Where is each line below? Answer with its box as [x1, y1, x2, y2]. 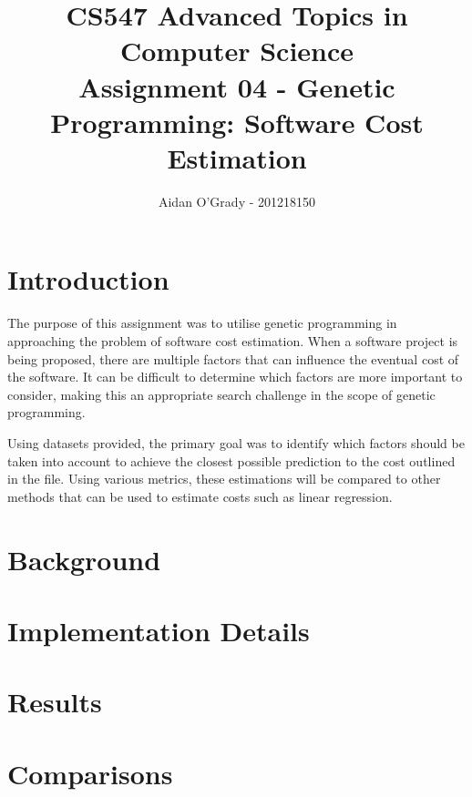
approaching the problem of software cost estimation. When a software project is [7, 332, 458, 350]
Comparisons [7, 754, 173, 792]
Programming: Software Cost [50, 103, 424, 140]
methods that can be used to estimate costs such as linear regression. [7, 486, 393, 506]
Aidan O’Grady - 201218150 [158, 191, 316, 210]
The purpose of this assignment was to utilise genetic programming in [7, 313, 397, 332]
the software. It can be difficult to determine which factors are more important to [7, 367, 463, 386]
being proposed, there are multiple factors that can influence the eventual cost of [7, 349, 459, 368]
